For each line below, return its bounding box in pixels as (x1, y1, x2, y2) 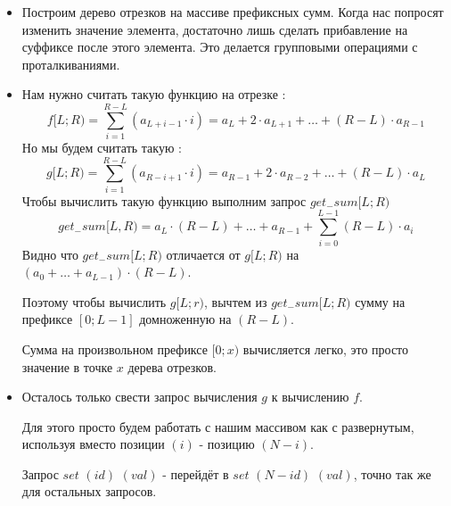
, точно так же (353, 464, 431, 483)
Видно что (21, 245, 78, 263)
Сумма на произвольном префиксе (21, 339, 208, 358)
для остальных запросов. (21, 482, 157, 501)
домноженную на (139, 310, 232, 328)
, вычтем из (204, 292, 267, 311)
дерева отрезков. (127, 357, 217, 376)
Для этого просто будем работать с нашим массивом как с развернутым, (21, 417, 414, 435)
